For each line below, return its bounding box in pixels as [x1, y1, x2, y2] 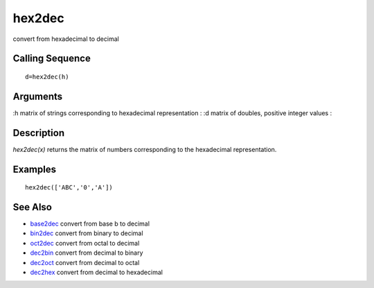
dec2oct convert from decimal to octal [30, 258, 140, 266]
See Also [12, 201, 52, 213]
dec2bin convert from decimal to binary [30, 248, 143, 257]
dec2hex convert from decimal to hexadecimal [30, 268, 163, 277]
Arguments [12, 90, 63, 102]
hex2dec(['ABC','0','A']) [25, 184, 114, 192]
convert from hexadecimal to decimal [12, 35, 119, 43]
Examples [12, 163, 57, 175]
